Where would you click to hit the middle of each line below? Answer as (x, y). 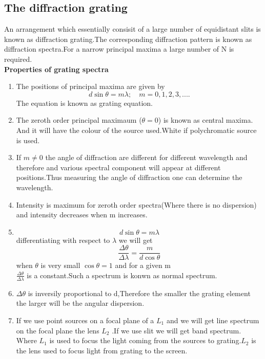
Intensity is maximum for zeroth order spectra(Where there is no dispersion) (136, 204)
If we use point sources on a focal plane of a (85, 320)
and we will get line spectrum (213, 320)
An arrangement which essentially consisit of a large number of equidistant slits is (132, 29)
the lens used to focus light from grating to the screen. (102, 350)
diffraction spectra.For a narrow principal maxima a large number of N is (119, 49)
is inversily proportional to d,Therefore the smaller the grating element (139, 293)
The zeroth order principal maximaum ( (79, 120)
